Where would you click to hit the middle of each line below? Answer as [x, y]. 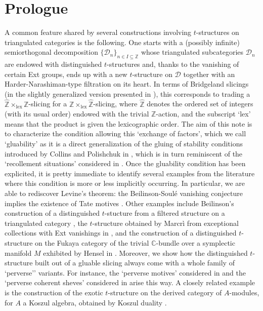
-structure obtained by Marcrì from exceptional [165, 223]
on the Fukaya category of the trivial [92, 243]
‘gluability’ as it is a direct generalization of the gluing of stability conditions [124, 144]
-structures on [217, 32]
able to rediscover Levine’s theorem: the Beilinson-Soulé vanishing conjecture [124, 193]
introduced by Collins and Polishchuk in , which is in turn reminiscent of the [124, 153]
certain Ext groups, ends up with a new [66, 74]
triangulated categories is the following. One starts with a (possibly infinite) [122, 42]
